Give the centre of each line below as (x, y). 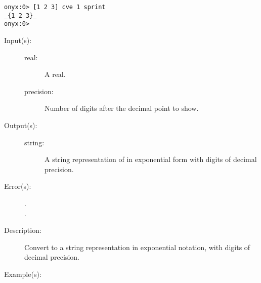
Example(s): (23, 274)
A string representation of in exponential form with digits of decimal (151, 159)
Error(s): (18, 186)
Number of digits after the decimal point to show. (122, 108)
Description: (23, 230)
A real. (55, 74)
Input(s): (18, 40)
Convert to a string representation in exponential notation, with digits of (137, 247)
